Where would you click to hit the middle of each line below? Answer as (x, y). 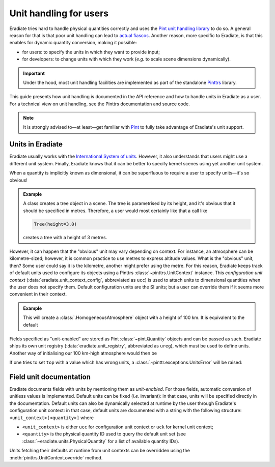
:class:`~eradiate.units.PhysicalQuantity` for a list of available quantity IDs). (101, 441)
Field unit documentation (50, 377)
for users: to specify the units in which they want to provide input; (91, 52)
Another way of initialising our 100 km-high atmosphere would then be (83, 353)
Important (34, 73)
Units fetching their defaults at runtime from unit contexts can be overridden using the (100, 451)
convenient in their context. (38, 294)
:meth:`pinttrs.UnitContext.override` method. (56, 457)
